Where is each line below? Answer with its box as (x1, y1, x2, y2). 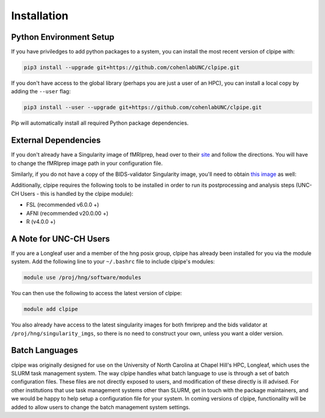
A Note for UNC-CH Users (11, 234, 110, 244)
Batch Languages (11, 345, 78, 355)
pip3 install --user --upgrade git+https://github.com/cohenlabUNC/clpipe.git (23, 104, 262, 111)
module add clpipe (23, 306, 78, 313)
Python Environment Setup (11, 32, 114, 42)
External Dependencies (11, 136, 101, 146)
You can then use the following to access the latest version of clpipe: (11, 290, 182, 297)
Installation (11, 9, 69, 22)
